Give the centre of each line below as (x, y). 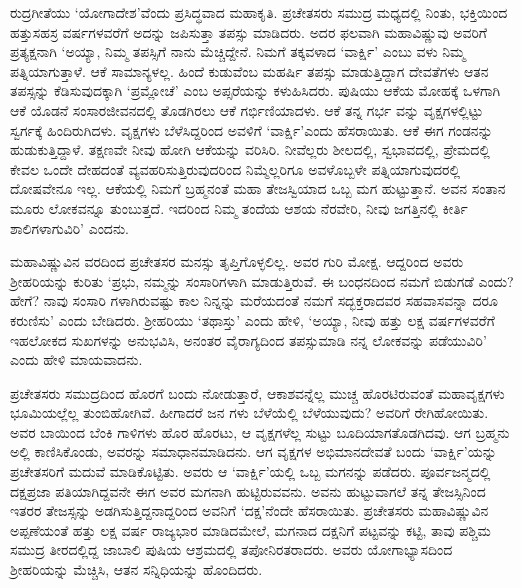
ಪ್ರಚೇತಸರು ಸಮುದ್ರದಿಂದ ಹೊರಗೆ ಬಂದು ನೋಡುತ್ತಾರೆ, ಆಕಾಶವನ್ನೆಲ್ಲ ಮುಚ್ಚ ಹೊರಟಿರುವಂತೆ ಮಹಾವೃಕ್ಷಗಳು (257, 392)
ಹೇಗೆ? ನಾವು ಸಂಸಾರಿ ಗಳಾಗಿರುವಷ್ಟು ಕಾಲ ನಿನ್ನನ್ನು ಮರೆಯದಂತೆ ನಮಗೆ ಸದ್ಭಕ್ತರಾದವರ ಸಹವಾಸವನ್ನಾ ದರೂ (254, 300)
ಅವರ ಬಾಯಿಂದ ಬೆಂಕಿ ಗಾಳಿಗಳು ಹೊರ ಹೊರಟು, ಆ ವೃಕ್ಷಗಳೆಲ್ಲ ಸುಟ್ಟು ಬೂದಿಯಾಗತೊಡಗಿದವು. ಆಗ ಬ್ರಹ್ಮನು (260, 431)
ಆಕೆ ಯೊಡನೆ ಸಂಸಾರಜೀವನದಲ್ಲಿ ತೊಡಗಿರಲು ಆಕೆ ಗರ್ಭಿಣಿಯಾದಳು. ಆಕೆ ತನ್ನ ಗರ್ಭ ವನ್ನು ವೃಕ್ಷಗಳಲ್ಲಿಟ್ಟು (247, 109)
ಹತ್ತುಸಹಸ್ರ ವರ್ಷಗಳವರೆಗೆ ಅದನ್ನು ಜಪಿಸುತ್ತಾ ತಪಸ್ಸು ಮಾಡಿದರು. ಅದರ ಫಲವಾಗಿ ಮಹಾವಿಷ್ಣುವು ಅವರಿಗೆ (249, 31)
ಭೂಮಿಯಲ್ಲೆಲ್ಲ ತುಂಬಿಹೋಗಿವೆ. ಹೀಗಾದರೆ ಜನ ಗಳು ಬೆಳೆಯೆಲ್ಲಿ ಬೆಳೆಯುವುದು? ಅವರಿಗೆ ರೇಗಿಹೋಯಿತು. (249, 412)
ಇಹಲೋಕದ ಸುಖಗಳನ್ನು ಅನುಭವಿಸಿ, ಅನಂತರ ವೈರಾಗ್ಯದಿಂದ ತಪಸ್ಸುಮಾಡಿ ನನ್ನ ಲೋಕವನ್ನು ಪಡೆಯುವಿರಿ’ (248, 339)
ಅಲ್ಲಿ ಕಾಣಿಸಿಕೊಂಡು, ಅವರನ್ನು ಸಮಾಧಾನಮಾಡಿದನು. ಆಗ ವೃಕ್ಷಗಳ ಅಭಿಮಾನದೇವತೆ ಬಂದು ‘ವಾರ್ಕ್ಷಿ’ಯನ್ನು (253, 451)
